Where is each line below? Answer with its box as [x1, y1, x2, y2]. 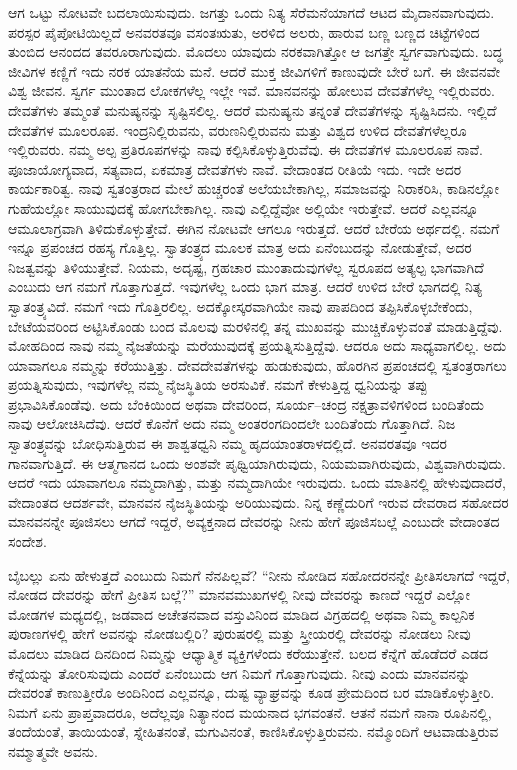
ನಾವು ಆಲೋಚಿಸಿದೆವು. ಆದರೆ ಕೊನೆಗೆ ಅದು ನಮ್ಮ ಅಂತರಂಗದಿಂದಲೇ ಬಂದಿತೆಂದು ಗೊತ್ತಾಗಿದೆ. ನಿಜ [8, 413, 456, 434]
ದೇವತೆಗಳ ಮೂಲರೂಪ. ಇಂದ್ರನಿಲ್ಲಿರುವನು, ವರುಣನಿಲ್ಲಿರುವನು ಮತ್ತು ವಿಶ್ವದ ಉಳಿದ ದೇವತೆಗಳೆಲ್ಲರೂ [8, 119, 467, 140]
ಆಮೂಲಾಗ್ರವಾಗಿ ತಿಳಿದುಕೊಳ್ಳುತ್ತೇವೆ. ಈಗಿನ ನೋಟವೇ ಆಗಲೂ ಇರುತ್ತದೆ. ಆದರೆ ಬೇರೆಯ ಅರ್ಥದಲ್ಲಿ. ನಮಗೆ [8, 217, 500, 238]
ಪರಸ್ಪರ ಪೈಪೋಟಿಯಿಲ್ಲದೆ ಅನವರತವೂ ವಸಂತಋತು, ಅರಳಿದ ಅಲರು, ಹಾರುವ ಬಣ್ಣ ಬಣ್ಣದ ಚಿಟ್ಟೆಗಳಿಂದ [8, 21, 480, 42]
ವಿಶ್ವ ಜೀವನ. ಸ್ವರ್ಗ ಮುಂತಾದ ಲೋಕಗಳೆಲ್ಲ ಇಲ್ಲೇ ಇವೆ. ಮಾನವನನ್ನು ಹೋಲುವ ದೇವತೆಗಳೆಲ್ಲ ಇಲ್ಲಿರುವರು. [8, 80, 495, 101]
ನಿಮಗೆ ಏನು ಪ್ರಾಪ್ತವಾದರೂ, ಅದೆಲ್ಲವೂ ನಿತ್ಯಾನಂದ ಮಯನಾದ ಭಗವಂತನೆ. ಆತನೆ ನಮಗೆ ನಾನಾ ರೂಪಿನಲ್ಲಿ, [8, 701, 492, 722]
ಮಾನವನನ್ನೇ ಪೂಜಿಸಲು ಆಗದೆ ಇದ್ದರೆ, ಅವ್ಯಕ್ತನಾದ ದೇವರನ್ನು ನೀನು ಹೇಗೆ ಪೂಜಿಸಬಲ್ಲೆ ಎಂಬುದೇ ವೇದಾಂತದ [8, 511, 500, 532]
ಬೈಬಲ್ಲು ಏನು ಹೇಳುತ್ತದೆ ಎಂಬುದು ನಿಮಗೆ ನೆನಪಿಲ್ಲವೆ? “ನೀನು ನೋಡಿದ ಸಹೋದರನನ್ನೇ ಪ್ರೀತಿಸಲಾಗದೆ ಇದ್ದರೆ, [8, 564, 510, 585]
